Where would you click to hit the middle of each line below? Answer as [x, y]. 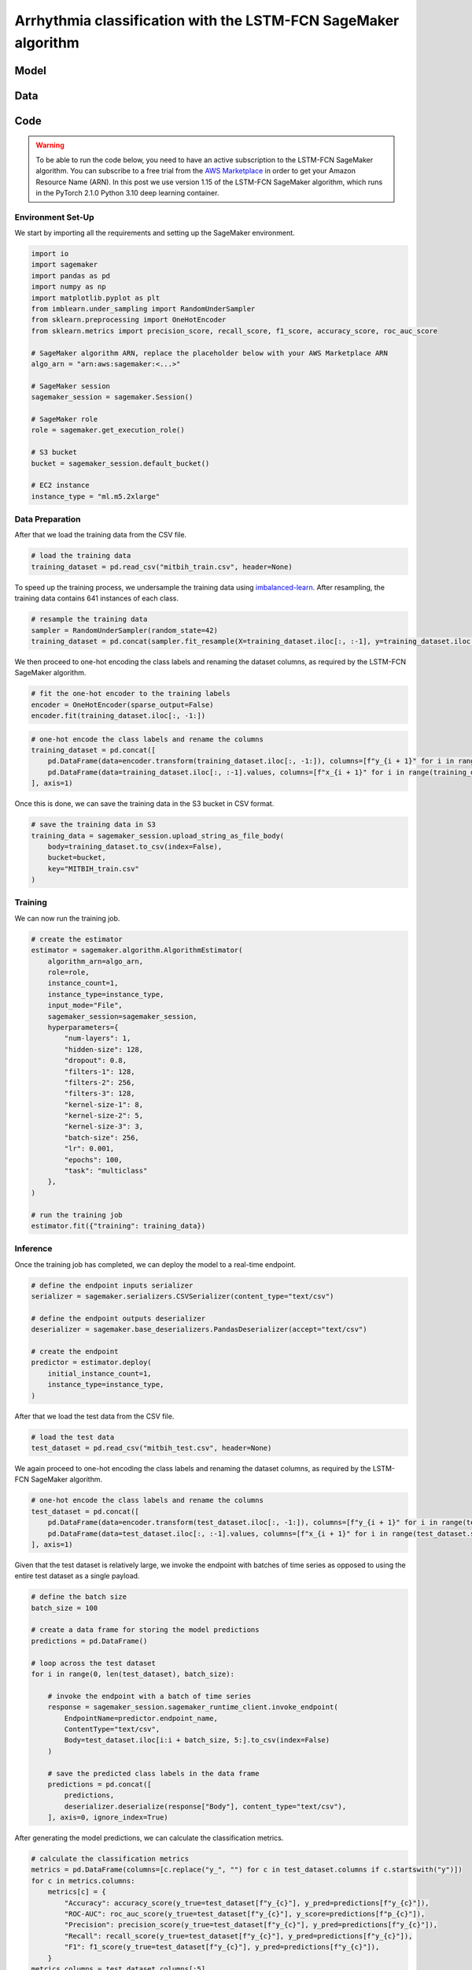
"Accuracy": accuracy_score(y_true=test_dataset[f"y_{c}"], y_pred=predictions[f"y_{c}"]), [247, 1903]
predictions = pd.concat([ [100, 1784]
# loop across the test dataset [94, 1663]
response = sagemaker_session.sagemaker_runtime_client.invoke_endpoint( [193, 1707]
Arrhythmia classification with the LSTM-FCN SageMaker [207, 20]
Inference [33, 1249]
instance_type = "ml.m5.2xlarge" [96, 496]
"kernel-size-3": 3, [104, 1126]
